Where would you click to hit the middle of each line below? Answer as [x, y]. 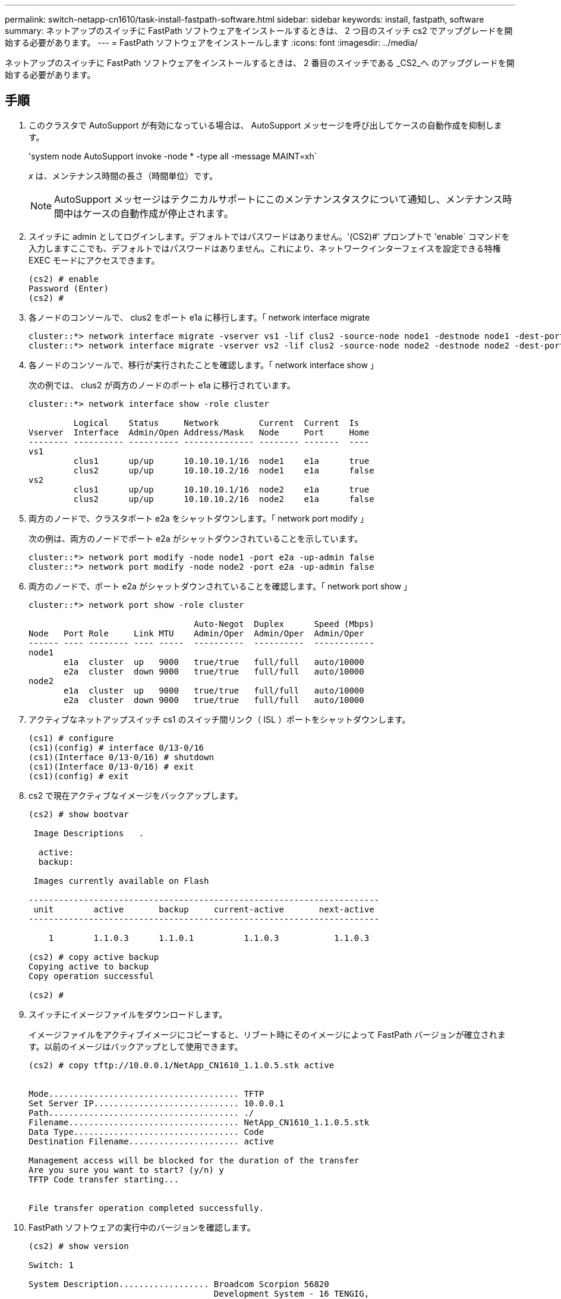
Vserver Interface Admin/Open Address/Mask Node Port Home [199, 432]
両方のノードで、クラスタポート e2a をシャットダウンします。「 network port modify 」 [198, 518]
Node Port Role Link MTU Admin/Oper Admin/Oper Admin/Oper [196, 633]
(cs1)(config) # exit [79, 776]
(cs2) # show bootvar [79, 814]
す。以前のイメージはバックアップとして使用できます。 [136, 1046]
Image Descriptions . [89, 833]
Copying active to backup [89, 966]
